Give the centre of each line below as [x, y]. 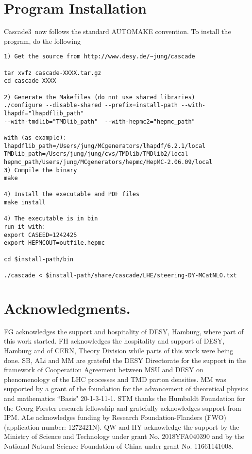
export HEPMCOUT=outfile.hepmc [54, 243]
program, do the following [42, 41]
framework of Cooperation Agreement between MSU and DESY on [104, 370]
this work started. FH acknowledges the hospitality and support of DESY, [114, 341]
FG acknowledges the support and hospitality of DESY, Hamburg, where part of [124, 331]
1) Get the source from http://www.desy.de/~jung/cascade [100, 57]
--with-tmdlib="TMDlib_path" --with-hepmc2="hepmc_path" [100, 121]
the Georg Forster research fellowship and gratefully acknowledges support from [123, 408]
